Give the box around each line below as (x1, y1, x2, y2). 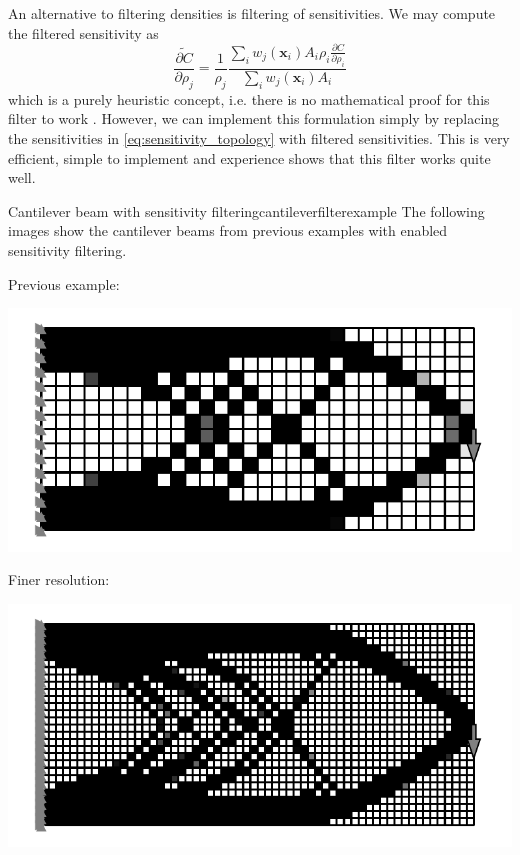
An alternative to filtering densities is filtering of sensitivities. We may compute (8, 3, 496, 23)
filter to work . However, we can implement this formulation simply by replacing (8, 108, 500, 129)
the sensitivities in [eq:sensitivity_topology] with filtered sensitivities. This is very (8, 127, 510, 148)
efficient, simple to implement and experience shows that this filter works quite (8, 147, 491, 168)
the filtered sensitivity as (8, 22, 159, 43)
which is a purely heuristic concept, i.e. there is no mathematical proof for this (8, 88, 490, 109)
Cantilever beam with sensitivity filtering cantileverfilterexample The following (8, 200, 485, 221)
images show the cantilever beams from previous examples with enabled (8, 220, 448, 241)
